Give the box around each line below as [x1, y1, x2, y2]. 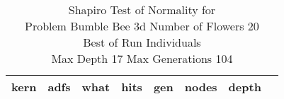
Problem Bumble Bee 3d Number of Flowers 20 [25, 18, 259, 34]
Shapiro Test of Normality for [68, 1, 216, 18]
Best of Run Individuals [83, 34, 201, 50]
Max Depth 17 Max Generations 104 [51, 50, 233, 66]
